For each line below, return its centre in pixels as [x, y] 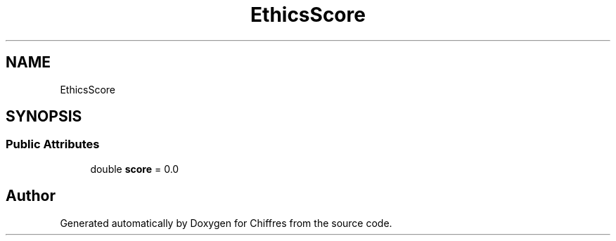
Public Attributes [53, 144]
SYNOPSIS [44, 117]
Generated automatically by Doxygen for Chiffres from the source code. [226, 223]
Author [31, 196]
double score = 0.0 [135, 169]
